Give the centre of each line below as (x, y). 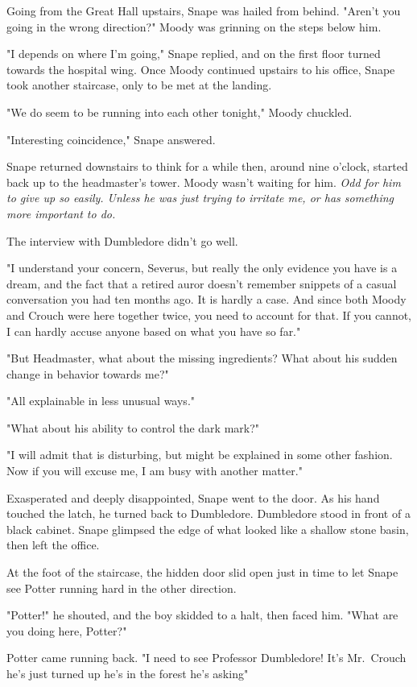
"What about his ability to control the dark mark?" (133, 427)
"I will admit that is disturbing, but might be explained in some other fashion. (200, 455)
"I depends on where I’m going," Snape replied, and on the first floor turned (194, 54)
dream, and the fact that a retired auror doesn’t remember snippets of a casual (202, 283)
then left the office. (53, 545)
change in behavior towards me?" (88, 373)
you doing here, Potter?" (67, 630)
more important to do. (61, 213)
